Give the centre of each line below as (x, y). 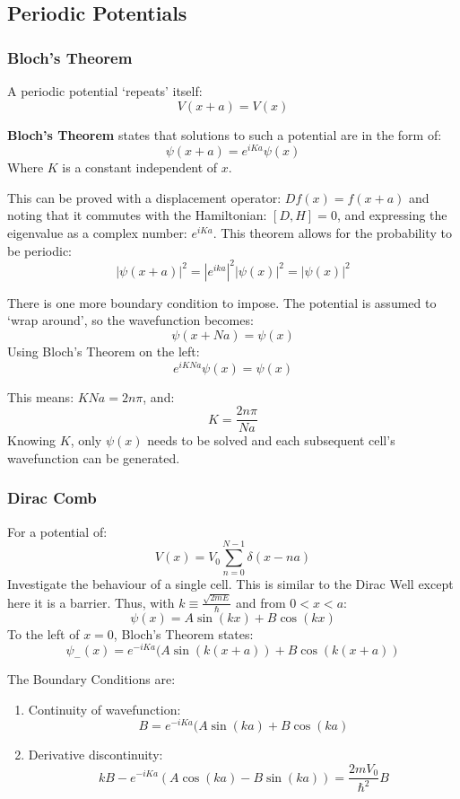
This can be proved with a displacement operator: (144, 197)
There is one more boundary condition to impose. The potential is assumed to (222, 302)
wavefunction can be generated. (94, 457)
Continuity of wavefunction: (104, 709)
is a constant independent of (140, 167)
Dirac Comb (52, 498)
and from (260, 602)
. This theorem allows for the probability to (332, 233)
